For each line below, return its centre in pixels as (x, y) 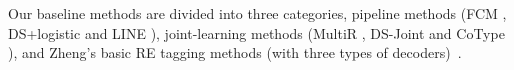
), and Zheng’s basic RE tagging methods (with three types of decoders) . (235, 52)
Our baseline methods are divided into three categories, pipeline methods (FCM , (257, 13)
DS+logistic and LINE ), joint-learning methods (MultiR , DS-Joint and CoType (256, 32)
